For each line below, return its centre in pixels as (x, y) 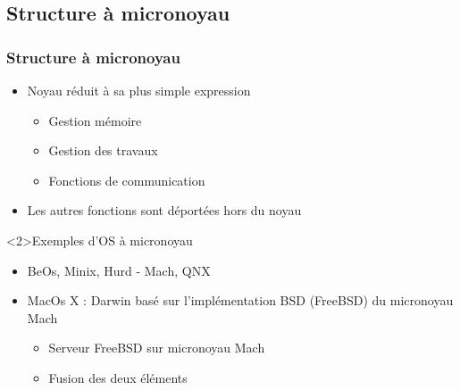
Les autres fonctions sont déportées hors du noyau (164, 210)
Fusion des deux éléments (118, 377)
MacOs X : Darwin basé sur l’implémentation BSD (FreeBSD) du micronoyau (240, 300)
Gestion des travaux (103, 150)
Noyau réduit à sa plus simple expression (139, 90)
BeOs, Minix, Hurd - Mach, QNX (119, 270)
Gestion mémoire (95, 120)
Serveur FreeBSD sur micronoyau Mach (157, 348)
